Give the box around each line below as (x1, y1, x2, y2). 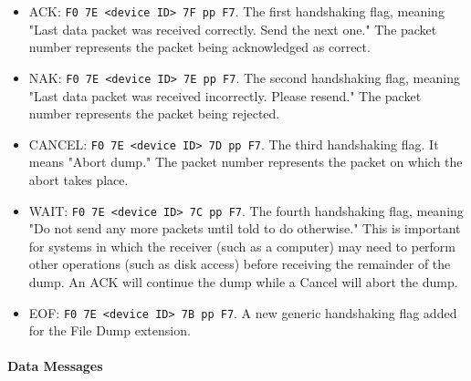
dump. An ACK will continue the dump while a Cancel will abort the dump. (28, 272, 458, 291)
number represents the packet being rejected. (28, 104, 280, 123)
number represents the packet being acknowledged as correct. (28, 37, 371, 57)
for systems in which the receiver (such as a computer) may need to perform (28, 236, 456, 255)
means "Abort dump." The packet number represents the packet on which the (28, 152, 463, 171)
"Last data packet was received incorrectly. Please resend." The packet (28, 86, 422, 105)
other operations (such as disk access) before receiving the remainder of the (28, 254, 451, 273)
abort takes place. (28, 170, 129, 189)
